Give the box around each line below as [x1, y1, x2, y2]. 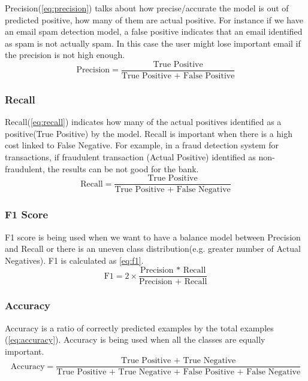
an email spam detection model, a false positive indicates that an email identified [5, 25, 303, 38]
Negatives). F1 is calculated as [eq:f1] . [5, 254, 144, 266]
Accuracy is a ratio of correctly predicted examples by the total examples [5, 321, 274, 334]
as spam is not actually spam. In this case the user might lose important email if [5, 36, 301, 49]
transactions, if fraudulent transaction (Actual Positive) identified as [5, 151, 256, 163]
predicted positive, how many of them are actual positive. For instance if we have [5, 13, 303, 26]
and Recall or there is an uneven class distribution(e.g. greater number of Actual [5, 242, 301, 255]
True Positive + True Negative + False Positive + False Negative [56, 368, 301, 377]
